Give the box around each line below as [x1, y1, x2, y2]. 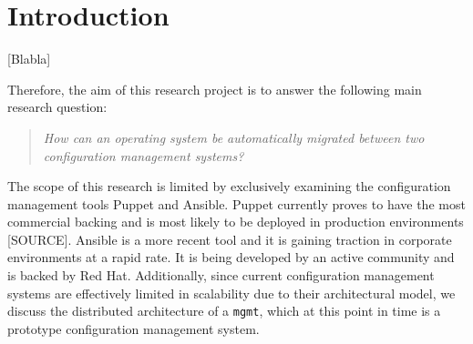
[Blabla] [7, 49, 51, 68]
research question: [7, 97, 108, 116]
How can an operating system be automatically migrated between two [43, 127, 425, 147]
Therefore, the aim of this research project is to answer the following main [7, 79, 422, 98]
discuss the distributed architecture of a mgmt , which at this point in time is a [7, 301, 441, 320]
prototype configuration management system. [7, 319, 260, 338]
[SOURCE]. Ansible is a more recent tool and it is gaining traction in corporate [7, 229, 452, 248]
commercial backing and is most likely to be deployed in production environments [7, 212, 464, 231]
